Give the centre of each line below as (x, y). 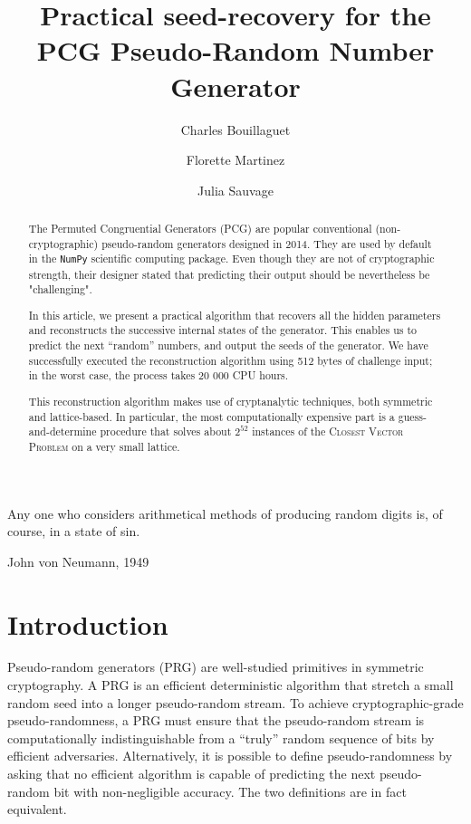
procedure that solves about (166, 431)
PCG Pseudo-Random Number (235, 50)
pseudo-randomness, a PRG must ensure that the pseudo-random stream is (216, 720)
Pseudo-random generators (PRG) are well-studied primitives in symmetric (216, 667)
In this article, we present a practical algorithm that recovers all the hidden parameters (235, 315)
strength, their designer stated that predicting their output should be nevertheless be (229, 274)
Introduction (88, 623)
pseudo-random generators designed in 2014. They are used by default (267, 243)
